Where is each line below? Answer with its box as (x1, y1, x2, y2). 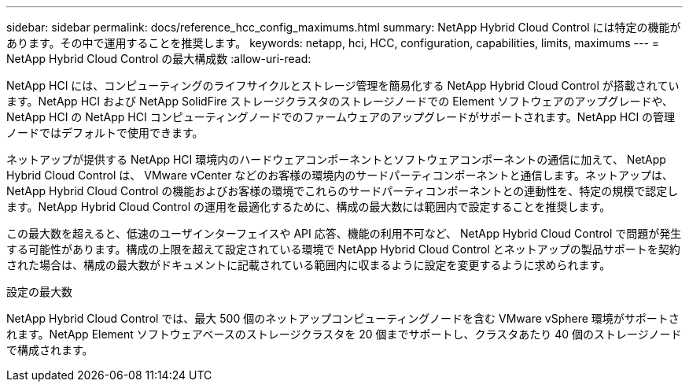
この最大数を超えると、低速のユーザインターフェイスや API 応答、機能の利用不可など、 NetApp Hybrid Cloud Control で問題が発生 (6, 227, 682, 240)
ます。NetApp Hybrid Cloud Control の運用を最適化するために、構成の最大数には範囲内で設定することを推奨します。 (6, 200, 611, 213)
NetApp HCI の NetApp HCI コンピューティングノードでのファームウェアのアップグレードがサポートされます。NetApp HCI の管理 (6, 110, 676, 124)
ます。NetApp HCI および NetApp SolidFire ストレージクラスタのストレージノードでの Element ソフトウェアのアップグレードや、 (6, 94, 674, 108)
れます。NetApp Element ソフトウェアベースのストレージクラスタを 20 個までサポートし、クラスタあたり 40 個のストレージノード (6, 327, 682, 341)
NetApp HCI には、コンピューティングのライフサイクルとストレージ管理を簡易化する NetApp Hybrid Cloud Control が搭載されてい (6, 79, 680, 92)
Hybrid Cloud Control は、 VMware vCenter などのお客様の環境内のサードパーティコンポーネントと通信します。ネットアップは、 (6, 168, 674, 182)
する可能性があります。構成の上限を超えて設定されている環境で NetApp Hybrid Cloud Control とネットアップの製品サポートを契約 (6, 242, 680, 256)
